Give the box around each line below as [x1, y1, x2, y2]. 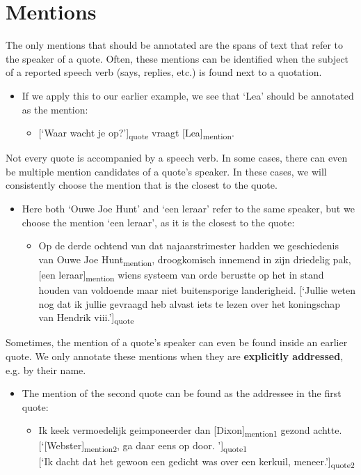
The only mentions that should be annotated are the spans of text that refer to [6, 38, 343, 52]
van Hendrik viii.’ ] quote [38, 310, 134, 327]
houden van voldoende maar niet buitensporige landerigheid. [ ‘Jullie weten [38, 283, 356, 297]
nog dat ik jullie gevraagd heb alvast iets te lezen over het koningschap [38, 296, 341, 311]
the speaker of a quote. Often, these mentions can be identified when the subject [6, 51, 349, 65]
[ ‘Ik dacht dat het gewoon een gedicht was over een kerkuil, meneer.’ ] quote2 [38, 453, 355, 470]
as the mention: [22, 102, 88, 116]
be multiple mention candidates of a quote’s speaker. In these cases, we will [6, 164, 327, 178]
